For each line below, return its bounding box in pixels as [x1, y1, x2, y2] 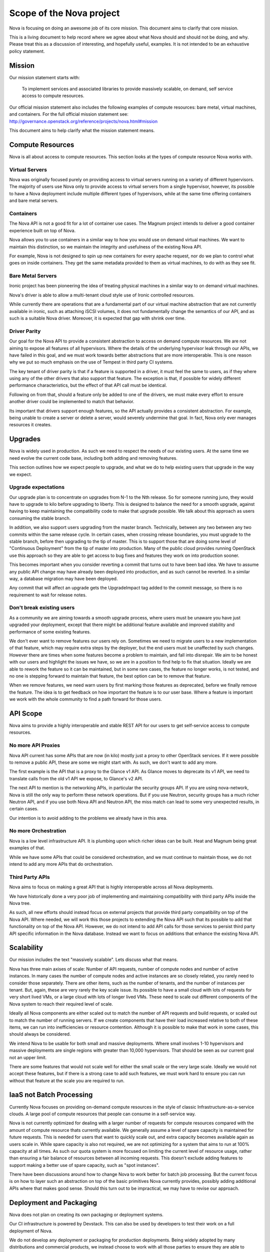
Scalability [9, 944, 43, 952]
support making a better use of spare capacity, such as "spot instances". [9, 1162, 159, 1168]
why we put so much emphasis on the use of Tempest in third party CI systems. [9, 359, 173, 365]
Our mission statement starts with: [9, 74, 80, 80]
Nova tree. [9, 900, 31, 906]
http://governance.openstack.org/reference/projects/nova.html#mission [9, 118, 157, 124]
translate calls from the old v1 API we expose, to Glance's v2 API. [9, 775, 143, 781]
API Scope [9, 709, 42, 718]
